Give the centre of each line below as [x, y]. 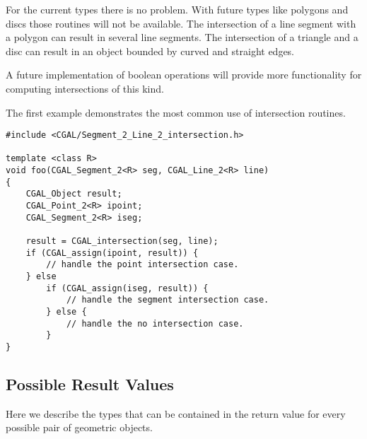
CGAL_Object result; [74, 194]
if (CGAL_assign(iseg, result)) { [127, 288]
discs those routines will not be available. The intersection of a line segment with [181, 23]
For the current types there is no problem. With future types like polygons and [177, 9]
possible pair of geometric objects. [79, 427]
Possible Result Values [90, 384]
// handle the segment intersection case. [168, 300]
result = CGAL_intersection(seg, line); [122, 241]
